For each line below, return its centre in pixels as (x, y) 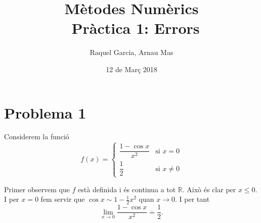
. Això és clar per (209, 189)
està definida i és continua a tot (127, 189)
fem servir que (63, 199)
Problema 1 (45, 112)
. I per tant (192, 199)
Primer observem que (37, 189)
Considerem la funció (37, 136)
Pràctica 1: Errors (136, 28)
